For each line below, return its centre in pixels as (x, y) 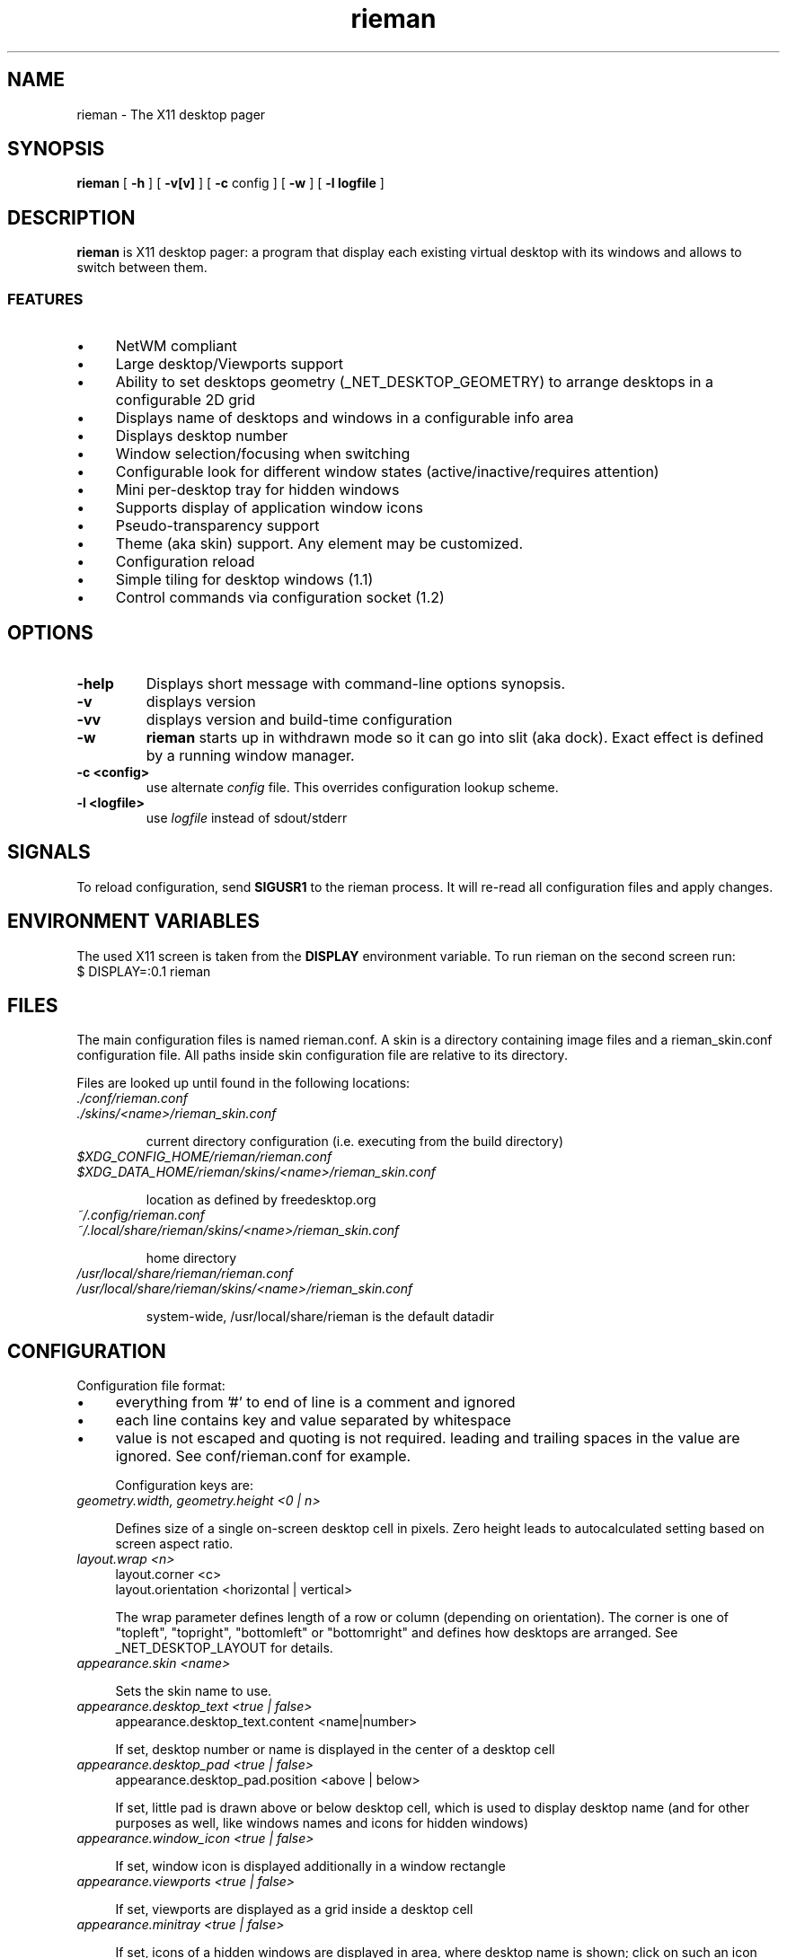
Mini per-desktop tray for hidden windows (257, 490)
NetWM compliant (176, 346)
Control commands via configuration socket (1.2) (280, 598)
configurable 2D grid (185, 400)
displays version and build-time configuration (299, 719)
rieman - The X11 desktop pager (171, 114)
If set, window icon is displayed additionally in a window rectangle (310, 1866)
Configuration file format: (151, 1386)
